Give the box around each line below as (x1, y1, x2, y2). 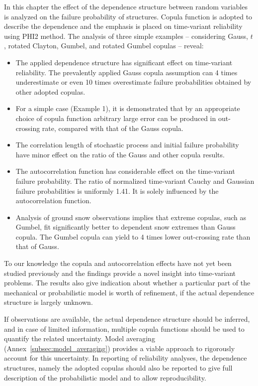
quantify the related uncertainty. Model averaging (4, 333, 155, 344)
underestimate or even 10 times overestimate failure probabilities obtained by (15, 77, 252, 87)
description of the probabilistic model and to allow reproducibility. (4, 372, 206, 383)
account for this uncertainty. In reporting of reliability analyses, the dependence (4, 353, 247, 363)
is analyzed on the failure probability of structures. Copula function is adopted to (4, 11, 253, 21)
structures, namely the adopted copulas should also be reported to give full (4, 363, 233, 373)
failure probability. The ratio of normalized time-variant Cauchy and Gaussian (15, 175, 255, 186)
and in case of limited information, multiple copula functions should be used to (4, 323, 245, 334)
